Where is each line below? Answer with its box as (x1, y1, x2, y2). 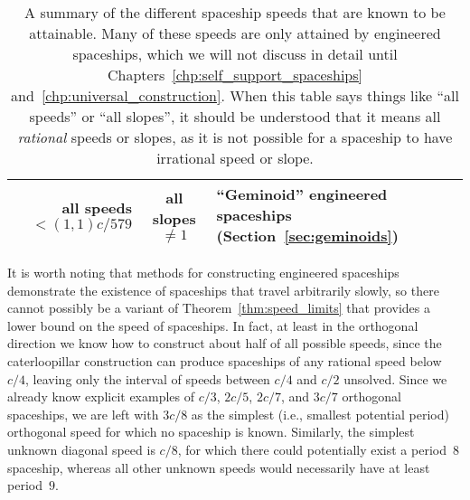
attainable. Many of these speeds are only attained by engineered (29, 23, 441, 43)
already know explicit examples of (7, 387, 195, 406)
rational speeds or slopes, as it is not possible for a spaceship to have (17, 127, 453, 147)
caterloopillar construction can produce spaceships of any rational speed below (7, 351, 442, 370)
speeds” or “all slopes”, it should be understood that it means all (29, 106, 441, 127)
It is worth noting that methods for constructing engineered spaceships (7, 263, 399, 281)
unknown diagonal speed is (7, 439, 155, 458)
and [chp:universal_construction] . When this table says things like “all (11, 85, 459, 106)
